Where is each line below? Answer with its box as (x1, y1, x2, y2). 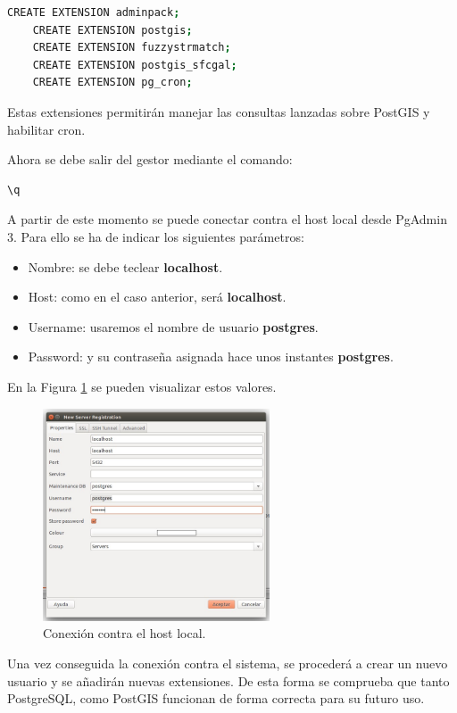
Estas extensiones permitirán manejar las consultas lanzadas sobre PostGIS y (7, 102, 430, 120)
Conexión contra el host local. (43, 624, 206, 643)
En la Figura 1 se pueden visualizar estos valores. (7, 377, 277, 395)
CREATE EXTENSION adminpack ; (7, 6, 180, 19)
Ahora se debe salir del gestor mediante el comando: (7, 150, 293, 169)
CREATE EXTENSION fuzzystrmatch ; (32, 41, 231, 54)
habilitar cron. (7, 120, 86, 138)
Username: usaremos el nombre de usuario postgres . (28, 317, 319, 336)
